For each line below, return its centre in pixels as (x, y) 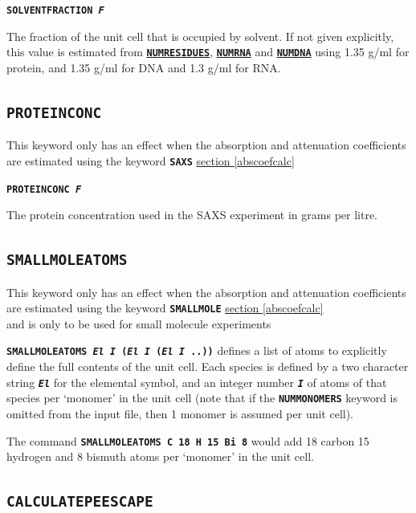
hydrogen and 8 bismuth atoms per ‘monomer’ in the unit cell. (160, 456)
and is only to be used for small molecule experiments (139, 323)
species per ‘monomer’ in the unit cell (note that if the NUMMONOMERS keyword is (202, 398)
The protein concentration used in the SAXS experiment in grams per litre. (192, 215)
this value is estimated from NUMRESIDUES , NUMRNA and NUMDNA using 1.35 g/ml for (208, 52)
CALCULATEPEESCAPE (80, 502)
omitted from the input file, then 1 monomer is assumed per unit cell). (180, 413)
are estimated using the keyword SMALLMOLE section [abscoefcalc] (165, 308)
